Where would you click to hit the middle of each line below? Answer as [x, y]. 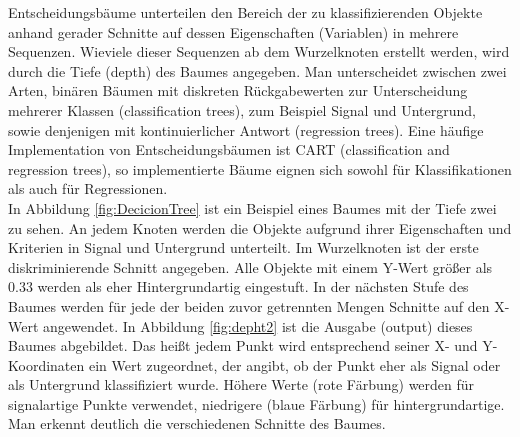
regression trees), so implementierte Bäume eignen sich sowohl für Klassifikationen [260, 168]
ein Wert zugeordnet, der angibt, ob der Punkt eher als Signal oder [294, 364]
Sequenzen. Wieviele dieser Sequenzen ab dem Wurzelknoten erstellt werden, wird [259, 51]
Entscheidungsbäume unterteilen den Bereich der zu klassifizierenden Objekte [245, 12]
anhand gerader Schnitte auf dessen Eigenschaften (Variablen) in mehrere [233, 31]
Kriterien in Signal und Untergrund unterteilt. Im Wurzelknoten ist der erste [243, 247]
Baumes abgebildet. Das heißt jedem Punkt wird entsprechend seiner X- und [243, 345]
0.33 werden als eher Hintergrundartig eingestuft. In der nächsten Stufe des [238, 286]
